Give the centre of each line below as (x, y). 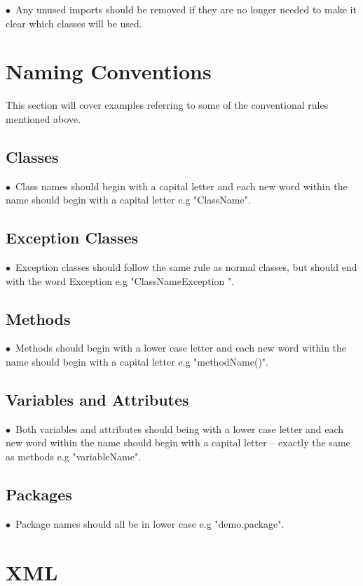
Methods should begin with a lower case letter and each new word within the (181, 348)
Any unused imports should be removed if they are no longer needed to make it (186, 9)
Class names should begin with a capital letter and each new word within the (181, 186)
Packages (39, 494)
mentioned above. (43, 118)
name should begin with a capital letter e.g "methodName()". (137, 362)
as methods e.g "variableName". (74, 457)
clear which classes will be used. (74, 23)
